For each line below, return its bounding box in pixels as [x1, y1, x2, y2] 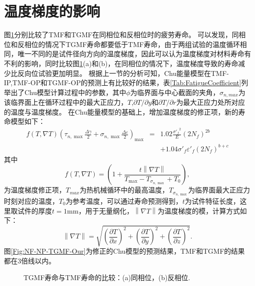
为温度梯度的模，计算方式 [157, 205, 240, 215]
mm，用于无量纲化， [67, 205, 134, 215]
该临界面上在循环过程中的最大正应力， [4, 97, 127, 107]
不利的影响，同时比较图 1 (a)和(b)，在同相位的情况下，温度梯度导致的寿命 [4, 58, 238, 68]
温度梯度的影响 [4, 1, 101, 21]
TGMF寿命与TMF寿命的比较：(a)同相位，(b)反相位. [24, 272, 190, 282]
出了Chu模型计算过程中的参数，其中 [10, 87, 127, 97]
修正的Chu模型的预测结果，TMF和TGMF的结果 [92, 246, 245, 256]
